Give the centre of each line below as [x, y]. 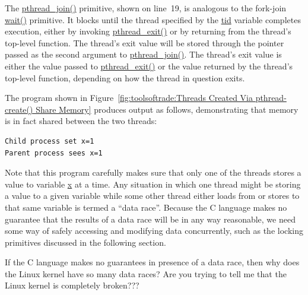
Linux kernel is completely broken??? [72, 285]
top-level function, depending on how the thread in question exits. [125, 77]
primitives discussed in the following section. [85, 242]
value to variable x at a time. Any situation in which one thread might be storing [153, 184]
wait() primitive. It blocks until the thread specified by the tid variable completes [153, 19]
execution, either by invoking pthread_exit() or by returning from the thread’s [148, 31]
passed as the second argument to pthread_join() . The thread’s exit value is [143, 54]
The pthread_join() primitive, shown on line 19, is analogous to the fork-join [146, 8]
